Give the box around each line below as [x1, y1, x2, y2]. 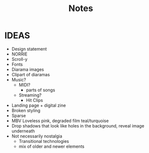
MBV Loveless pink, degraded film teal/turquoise [11, 118, 109, 124]
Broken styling [11, 107, 41, 113]
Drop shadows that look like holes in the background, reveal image [11, 123, 145, 128]
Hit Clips [26, 97, 43, 103]
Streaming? [18, 92, 42, 98]
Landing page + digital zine [11, 102, 66, 108]
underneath [11, 128, 35, 134]
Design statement [11, 46, 47, 52]
